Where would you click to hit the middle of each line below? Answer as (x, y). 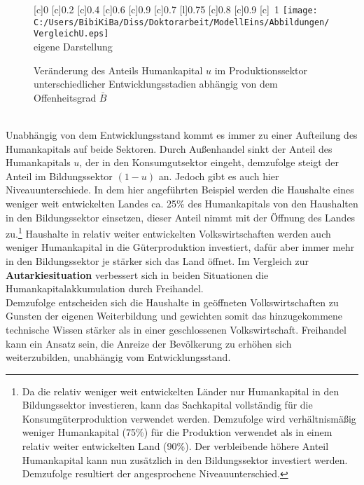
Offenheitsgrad (65, 97)
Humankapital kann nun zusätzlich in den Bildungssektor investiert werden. (185, 459)
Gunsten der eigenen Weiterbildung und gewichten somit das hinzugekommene (174, 316)
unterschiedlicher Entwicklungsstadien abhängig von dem (156, 84)
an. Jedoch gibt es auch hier (219, 176)
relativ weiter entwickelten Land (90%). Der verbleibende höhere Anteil (175, 446)
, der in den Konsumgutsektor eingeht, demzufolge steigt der (209, 162)
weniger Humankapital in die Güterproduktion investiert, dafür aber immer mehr (180, 247)
